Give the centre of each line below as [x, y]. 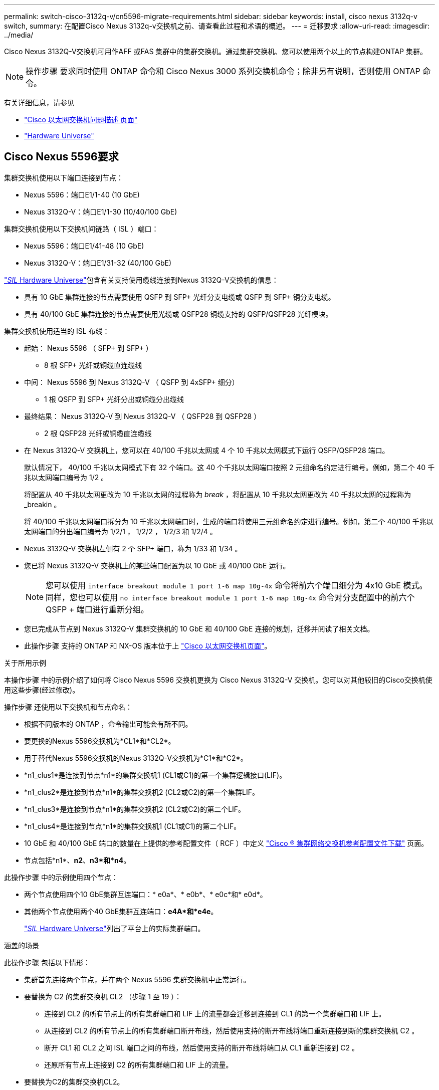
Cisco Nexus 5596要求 [61, 157]
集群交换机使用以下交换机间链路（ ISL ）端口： [81, 229]
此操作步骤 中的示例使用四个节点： [61, 877]
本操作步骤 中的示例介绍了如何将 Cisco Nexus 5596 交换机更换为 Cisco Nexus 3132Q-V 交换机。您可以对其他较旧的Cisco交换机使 [218, 680]
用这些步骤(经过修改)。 [42, 690]
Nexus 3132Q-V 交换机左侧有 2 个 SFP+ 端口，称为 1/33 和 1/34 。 [133, 548]
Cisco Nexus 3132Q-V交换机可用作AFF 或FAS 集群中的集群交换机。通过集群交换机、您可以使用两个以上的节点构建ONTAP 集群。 [215, 51]
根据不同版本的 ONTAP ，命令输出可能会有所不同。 [108, 724]
